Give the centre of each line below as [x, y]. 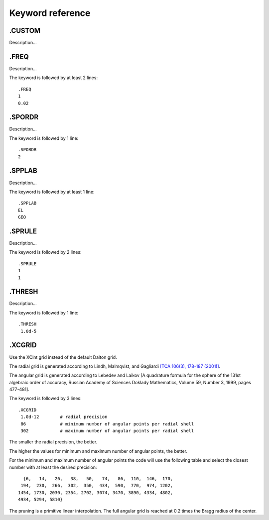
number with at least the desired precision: [53, 467]
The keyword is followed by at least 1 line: [52, 192]
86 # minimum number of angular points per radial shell [107, 424]
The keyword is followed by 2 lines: [45, 252]
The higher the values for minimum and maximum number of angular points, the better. [98, 451]
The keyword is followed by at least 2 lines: [54, 78]
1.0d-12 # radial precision [64, 417]
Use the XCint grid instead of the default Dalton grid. [63, 357]
